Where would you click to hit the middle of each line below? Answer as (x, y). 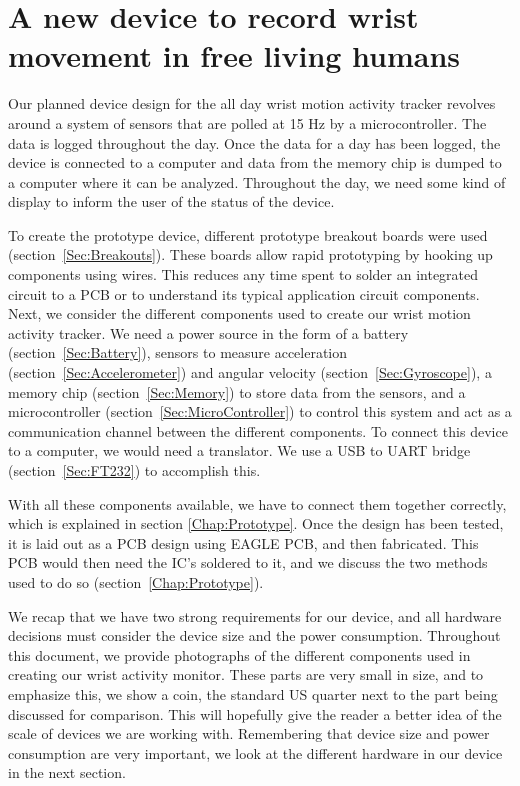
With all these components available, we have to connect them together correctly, (257, 503)
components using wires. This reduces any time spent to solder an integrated (243, 274)
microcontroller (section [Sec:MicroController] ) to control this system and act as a (260, 411)
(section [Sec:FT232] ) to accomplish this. (134, 470)
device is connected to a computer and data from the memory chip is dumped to (255, 162)
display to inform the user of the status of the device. (171, 201)
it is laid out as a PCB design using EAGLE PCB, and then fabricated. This (243, 542)
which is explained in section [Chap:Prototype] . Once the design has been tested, (256, 523)
